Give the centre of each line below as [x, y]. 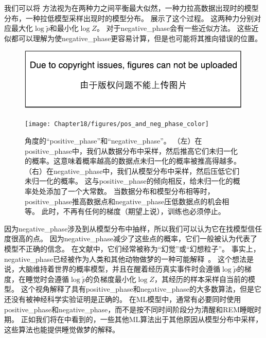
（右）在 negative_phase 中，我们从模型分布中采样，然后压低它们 [132, 171]
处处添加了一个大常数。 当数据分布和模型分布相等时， [123, 191]
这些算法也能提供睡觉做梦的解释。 [62, 329]
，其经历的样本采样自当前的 [201, 279]
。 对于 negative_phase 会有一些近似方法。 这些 [174, 28]
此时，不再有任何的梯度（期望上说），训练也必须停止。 [133, 211]
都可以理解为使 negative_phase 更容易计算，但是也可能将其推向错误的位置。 [137, 38]
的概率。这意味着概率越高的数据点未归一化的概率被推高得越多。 [133, 161]
